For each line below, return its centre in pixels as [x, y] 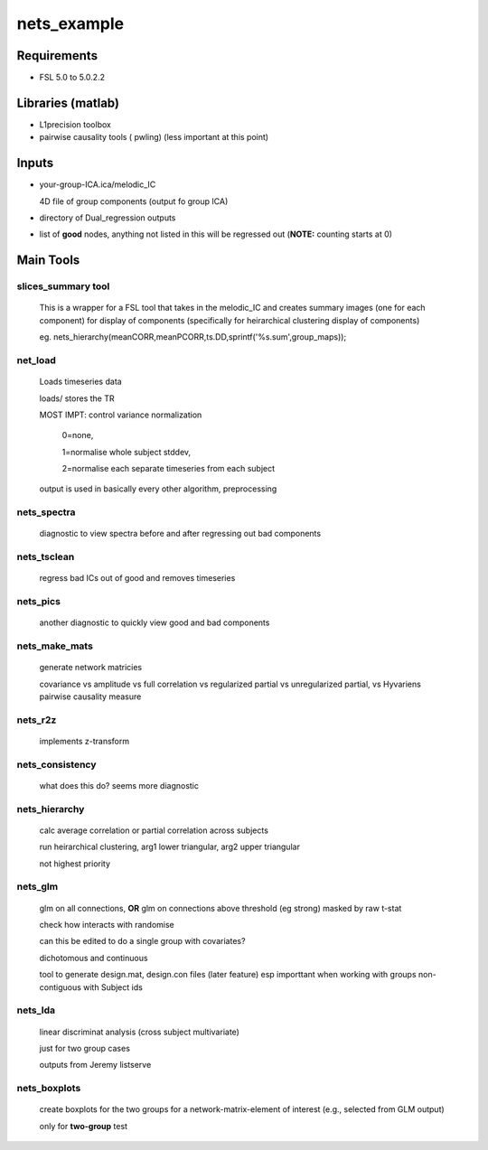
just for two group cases [85, 1048]
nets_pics [38, 602]
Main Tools [48, 261]
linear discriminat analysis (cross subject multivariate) [139, 1032]
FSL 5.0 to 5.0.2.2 [72, 78]
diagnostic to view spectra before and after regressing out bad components [180, 534]
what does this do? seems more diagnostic [119, 785]
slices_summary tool [63, 286]
